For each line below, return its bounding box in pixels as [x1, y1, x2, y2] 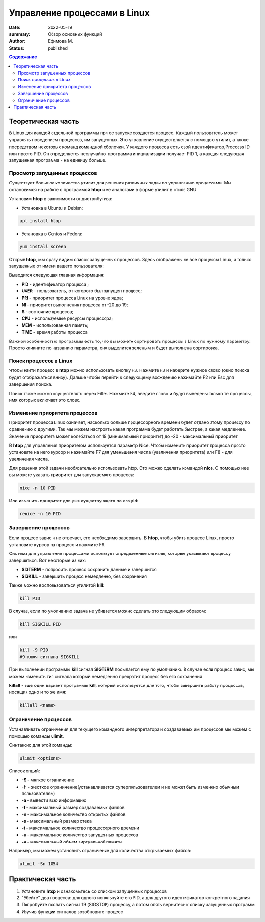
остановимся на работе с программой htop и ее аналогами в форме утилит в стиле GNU [9, 186, 197, 192]
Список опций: [9, 768, 40, 774]
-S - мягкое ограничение [21, 777, 75, 783]
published [48, 45, 68, 51]
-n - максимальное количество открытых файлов [21, 811, 126, 817]
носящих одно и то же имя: [9, 689, 67, 695]
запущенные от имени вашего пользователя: [9, 263, 104, 269]
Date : [9, 25, 21, 30]
